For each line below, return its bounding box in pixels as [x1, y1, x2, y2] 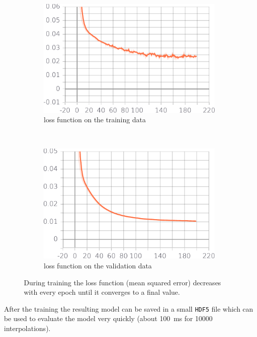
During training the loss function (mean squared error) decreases [24, 277, 221, 287]
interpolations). [4, 323, 51, 333]
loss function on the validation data [44, 260, 152, 270]
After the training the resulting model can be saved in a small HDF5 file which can [4, 303, 254, 314]
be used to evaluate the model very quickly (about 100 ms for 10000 [4, 313, 213, 324]
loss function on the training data [44, 114, 146, 125]
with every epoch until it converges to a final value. [24, 287, 180, 297]
